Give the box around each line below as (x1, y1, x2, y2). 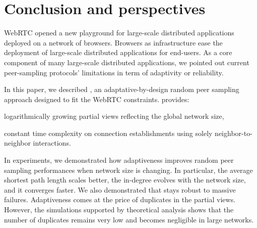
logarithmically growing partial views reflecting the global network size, (4, 111, 224, 121)
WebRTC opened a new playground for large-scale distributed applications (4, 27, 234, 38)
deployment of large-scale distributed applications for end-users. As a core (4, 47, 232, 58)
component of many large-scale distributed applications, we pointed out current (4, 57, 249, 67)
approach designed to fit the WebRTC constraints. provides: (4, 94, 189, 104)
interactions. (33, 138, 71, 148)
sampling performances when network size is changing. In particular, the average (4, 164, 253, 175)
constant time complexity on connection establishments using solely (4, 127, 213, 138)
